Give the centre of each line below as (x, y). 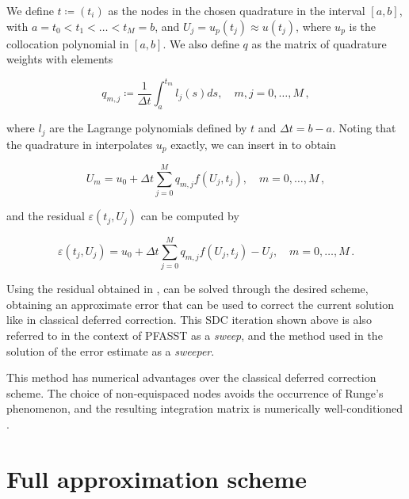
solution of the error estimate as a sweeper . (111, 350)
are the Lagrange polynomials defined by (148, 128)
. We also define (201, 43)
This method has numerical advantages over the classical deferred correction (191, 377)
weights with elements (60, 59)
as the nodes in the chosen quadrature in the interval (237, 10)
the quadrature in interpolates (80, 144)
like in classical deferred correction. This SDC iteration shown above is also (189, 320)
